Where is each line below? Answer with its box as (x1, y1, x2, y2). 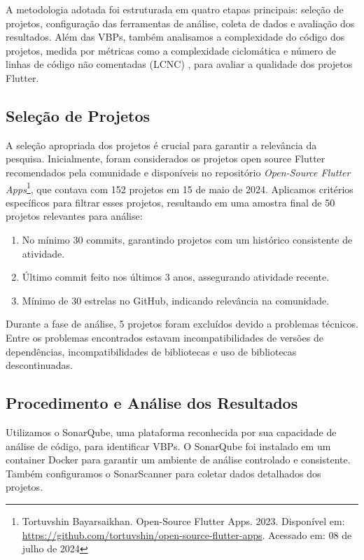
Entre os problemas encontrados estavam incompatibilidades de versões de (6, 330, 323, 344)
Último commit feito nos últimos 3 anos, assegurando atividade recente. (22, 269, 330, 284)
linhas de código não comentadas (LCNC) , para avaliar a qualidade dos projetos (6, 57, 353, 71)
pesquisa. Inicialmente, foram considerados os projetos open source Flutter (6, 151, 325, 166)
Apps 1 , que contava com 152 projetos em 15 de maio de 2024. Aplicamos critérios (6, 179, 353, 196)
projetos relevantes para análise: (6, 209, 143, 223)
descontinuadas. (6, 358, 73, 372)
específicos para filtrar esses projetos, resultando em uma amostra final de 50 (6, 195, 335, 209)
